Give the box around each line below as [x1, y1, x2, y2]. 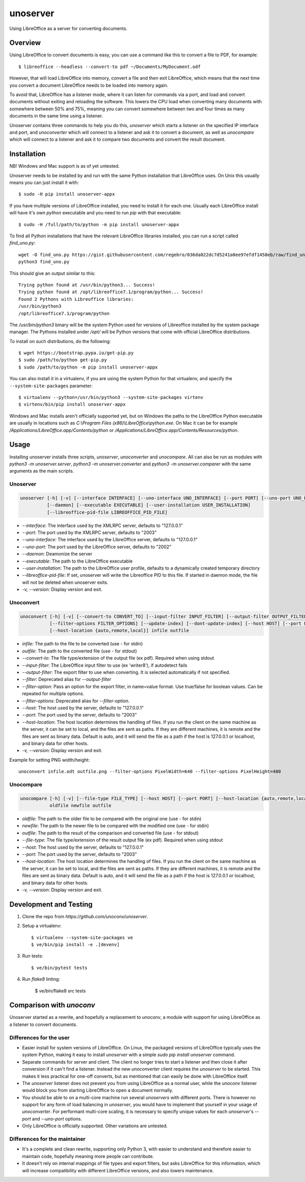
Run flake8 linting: [22, 976, 60, 982]
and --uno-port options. [32, 1115, 82, 1122]
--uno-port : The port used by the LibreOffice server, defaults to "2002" [22, 544, 172, 550]
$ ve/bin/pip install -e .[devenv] [31, 942, 120, 947]
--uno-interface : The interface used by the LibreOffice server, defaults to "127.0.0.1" [22, 537, 198, 543]
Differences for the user [9, 1034, 70, 1041]
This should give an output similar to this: [9, 270, 96, 276]
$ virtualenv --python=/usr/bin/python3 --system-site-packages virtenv [18, 394, 203, 400]
